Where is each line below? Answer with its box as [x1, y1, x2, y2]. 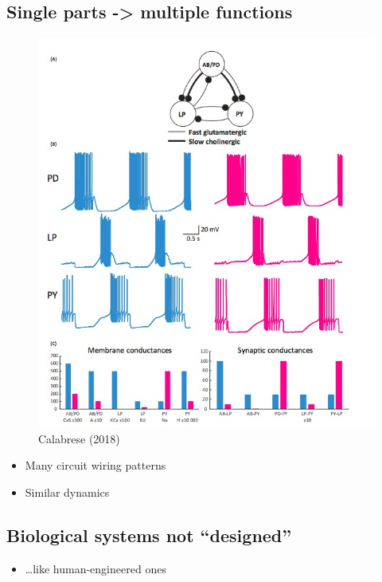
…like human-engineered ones [25, 560, 166, 576]
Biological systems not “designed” [6, 522, 292, 547]
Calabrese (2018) [38, 430, 120, 446]
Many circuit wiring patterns [25, 457, 166, 474]
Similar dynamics [25, 483, 110, 500]
